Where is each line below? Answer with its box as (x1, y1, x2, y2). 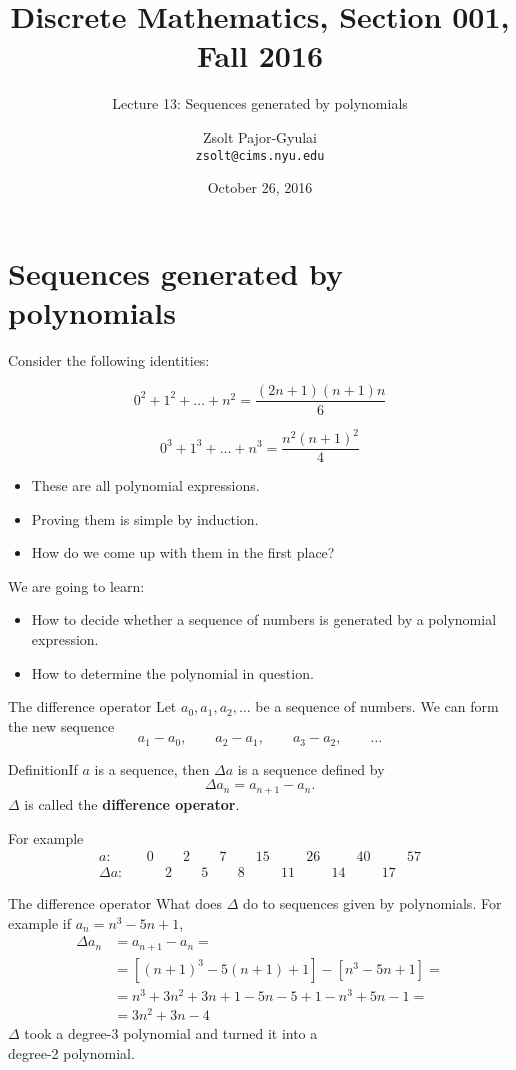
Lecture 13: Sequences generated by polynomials (112, 93, 408, 114)
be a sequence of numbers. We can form (255, 696, 499, 717)
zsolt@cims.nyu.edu (195, 148, 325, 163)
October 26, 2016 (207, 177, 313, 198)
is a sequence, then (94, 758, 210, 779)
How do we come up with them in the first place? (31, 542, 335, 563)
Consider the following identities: (8, 349, 210, 370)
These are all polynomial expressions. (31, 475, 260, 496)
